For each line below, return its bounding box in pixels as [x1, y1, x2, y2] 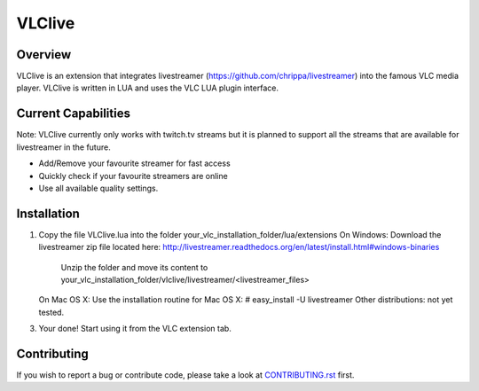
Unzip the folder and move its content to [60, 262, 208, 272]
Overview [16, 47, 72, 62]
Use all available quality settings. [38, 183, 159, 193]
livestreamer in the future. [16, 142, 111, 152]
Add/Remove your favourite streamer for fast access [38, 158, 231, 168]
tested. [38, 307, 65, 317]
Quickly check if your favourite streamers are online [38, 170, 228, 181]
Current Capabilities [16, 106, 130, 121]
